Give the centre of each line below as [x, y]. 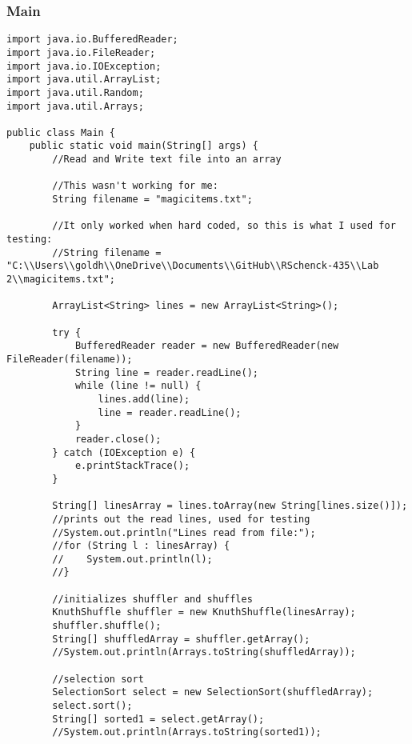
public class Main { [61, 132]
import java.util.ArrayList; [84, 80]
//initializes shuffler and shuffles [152, 599]
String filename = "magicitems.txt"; [152, 200]
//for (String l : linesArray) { [141, 546]
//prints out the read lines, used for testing [181, 519]
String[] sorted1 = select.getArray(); [158, 719]
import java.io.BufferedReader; [92, 40]
